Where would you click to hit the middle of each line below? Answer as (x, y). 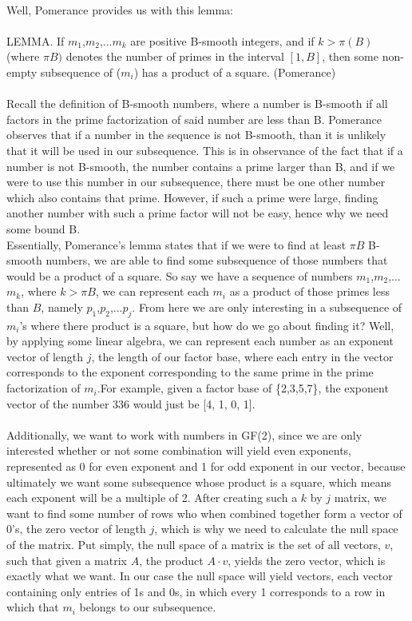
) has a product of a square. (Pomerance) (235, 72)
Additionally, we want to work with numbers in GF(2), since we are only (184, 434)
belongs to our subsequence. (148, 607)
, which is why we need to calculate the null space (276, 529)
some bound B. (44, 228)
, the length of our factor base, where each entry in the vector (242, 356)
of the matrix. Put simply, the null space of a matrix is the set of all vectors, (194, 544)
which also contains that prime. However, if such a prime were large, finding (192, 197)
